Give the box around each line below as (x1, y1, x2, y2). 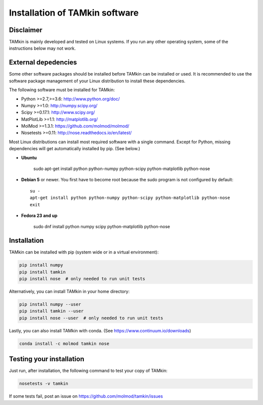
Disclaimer (9, 26, 42, 34)
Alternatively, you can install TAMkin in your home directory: (9, 289, 130, 294)
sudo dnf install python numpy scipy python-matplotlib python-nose (33, 224, 170, 230)
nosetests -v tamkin (19, 381, 68, 386)
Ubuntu (21, 154, 37, 160)
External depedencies (9, 58, 77, 67)
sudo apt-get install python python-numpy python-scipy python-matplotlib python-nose (33, 166, 210, 172)
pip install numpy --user (19, 302, 81, 307)
